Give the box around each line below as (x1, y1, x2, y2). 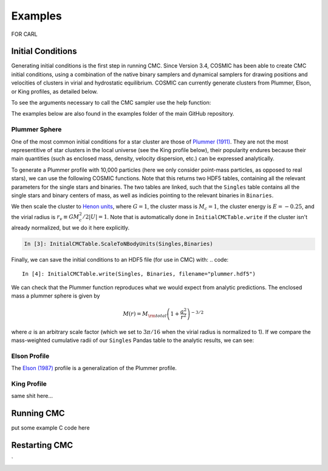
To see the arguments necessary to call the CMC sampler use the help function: (11, 99, 211, 106)
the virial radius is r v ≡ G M (11, 213, 80, 222)
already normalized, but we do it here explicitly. (11, 224, 130, 231)
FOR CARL (11, 30, 38, 38)
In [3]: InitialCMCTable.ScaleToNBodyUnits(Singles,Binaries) (24, 240, 213, 248)
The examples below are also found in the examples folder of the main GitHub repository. (11, 110, 234, 117)
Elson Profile (11, 352, 50, 360)
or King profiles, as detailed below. (11, 88, 98, 95)
